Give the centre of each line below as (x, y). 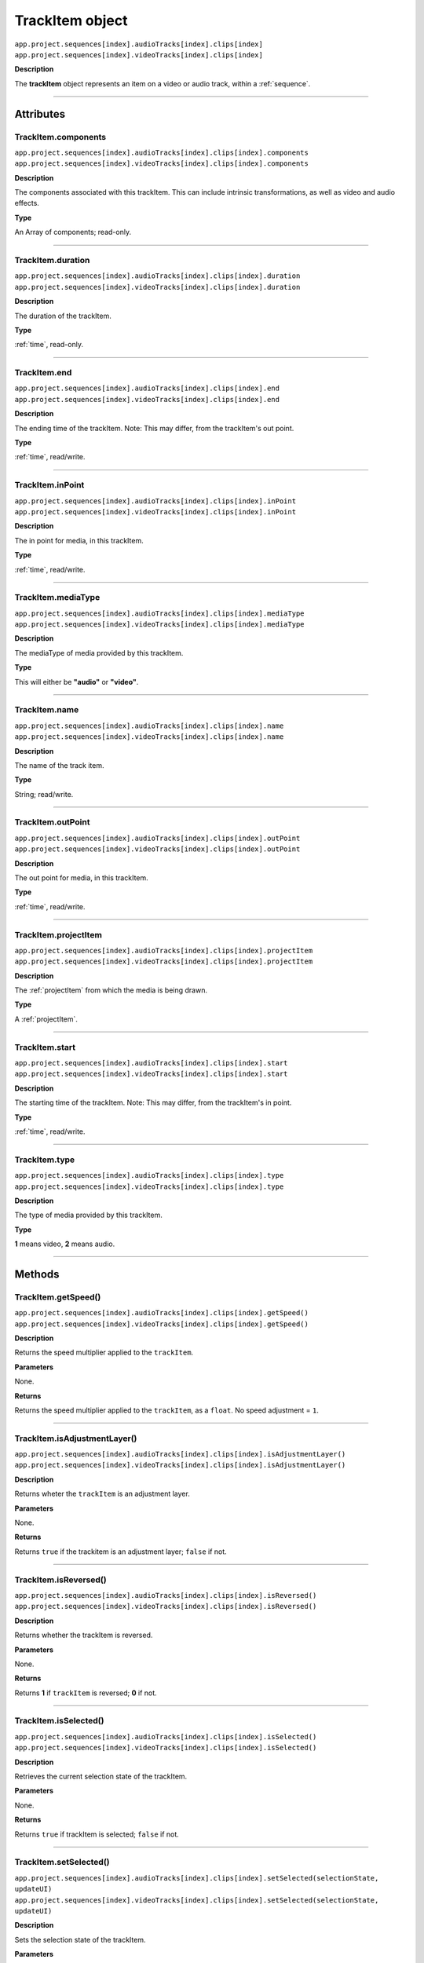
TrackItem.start (45, 1047)
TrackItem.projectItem (58, 934)
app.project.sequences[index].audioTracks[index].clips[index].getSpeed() (162, 1313)
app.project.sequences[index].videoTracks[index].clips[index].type (149, 1186)
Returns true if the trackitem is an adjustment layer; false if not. (121, 1552)
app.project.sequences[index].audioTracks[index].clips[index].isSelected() (166, 1736)
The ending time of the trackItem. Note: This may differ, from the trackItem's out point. (154, 428)
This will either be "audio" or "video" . (77, 682)
